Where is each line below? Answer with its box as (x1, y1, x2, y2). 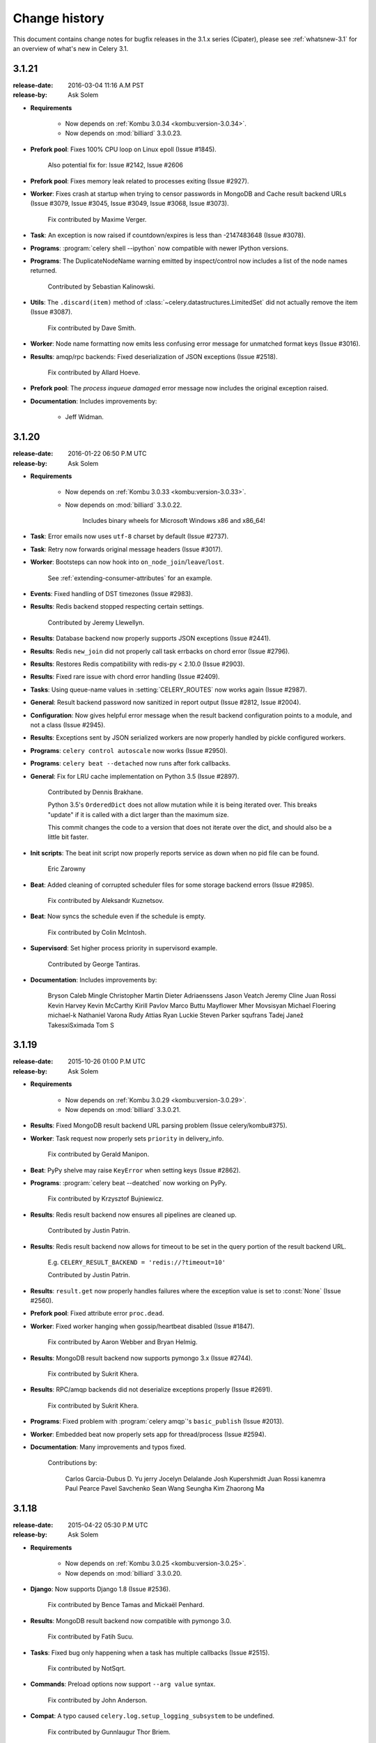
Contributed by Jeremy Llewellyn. (47, 618, 145, 627)
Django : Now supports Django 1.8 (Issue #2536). (30, 1585, 171, 1593)
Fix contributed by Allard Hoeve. (47, 368, 141, 376)
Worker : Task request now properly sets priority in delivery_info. (30, 1134, 224, 1143)
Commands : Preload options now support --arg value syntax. (30, 1680, 216, 1689)
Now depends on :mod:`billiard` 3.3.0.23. (65, 129, 182, 137)
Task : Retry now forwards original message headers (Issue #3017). (30, 545, 223, 554)
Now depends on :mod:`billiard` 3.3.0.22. (65, 501, 182, 509)
